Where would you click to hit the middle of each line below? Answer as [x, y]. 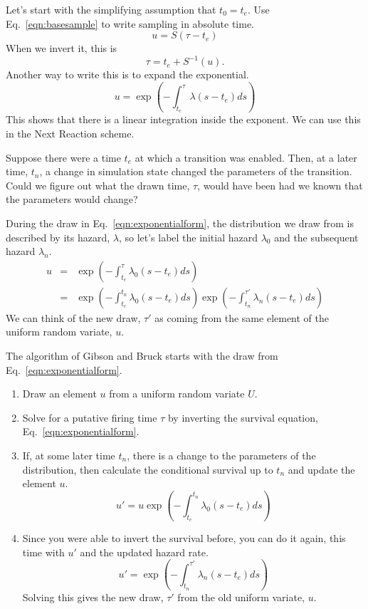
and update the [321, 469]
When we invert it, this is [62, 48]
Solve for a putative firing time [90, 417]
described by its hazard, [58, 237]
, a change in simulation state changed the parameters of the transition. [196, 171]
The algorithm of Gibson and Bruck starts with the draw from [142, 355]
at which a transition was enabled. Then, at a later [246, 157]
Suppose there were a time [63, 157]
